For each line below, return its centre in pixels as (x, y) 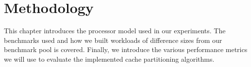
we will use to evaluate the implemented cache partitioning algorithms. (109, 59)
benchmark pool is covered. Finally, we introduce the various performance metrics (126, 49)
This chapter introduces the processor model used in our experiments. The (115, 31)
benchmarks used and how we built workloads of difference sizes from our (113, 40)
